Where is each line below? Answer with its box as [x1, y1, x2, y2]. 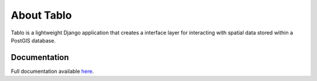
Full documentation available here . [11, 68, 94, 75]
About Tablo [11, 9, 72, 22]
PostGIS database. [11, 37, 56, 44]
